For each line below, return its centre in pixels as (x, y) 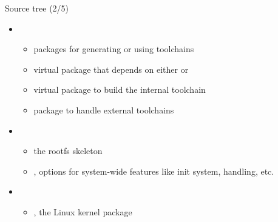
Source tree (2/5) (37, 8)
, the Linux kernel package (83, 211)
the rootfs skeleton (68, 151)
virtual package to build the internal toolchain (120, 89)
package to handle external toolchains (104, 109)
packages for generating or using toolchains (114, 49)
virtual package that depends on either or (111, 69)
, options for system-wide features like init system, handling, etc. (154, 171)
